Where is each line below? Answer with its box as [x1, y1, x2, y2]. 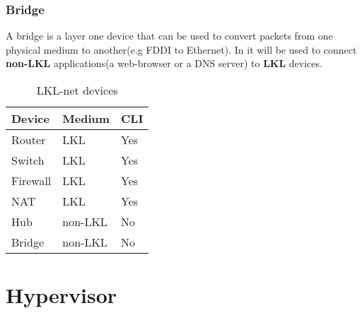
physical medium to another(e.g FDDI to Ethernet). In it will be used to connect [6, 42, 357, 57]
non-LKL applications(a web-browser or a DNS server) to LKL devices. [6, 56, 322, 71]
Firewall [11, 172, 52, 189]
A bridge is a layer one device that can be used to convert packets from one [6, 28, 333, 43]
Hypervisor [6, 280, 117, 309]
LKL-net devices [36, 82, 118, 98]
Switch [11, 152, 45, 168]
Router [11, 131, 46, 148]
